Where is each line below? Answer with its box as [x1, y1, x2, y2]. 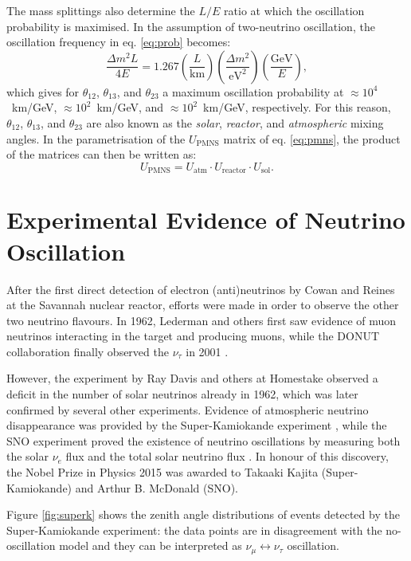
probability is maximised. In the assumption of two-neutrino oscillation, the [6, 18, 375, 34]
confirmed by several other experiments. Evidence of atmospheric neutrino [6, 401, 369, 418]
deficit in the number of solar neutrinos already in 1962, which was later [6, 386, 358, 402]
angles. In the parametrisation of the [6, 130, 186, 147]
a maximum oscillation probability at [162, 83, 344, 100]
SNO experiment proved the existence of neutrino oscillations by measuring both [6, 432, 401, 449]
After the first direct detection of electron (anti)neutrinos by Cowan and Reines [6, 280, 395, 297]
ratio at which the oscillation [224, 2, 365, 18]
